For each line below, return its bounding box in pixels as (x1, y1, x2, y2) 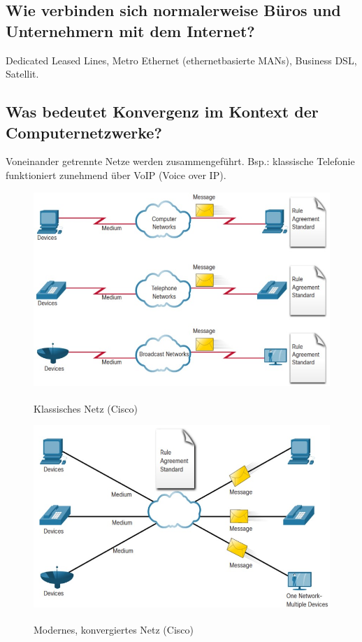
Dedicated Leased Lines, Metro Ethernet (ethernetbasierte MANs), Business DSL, (6, 52, 357, 67)
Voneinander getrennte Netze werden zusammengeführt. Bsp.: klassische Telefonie (6, 154, 355, 169)
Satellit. (6, 66, 39, 81)
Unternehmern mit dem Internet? (6, 20, 255, 41)
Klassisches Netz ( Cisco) (34, 401, 138, 415)
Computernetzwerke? (6, 121, 162, 143)
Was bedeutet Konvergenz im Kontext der (6, 101, 319, 122)
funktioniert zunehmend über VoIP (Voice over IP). (6, 167, 226, 182)
